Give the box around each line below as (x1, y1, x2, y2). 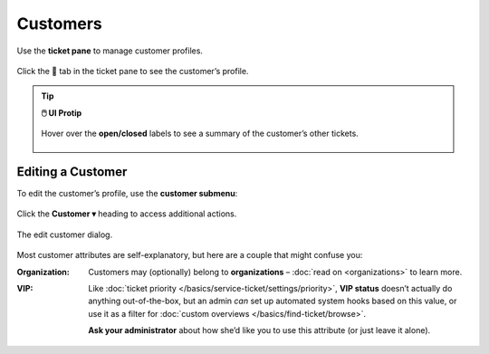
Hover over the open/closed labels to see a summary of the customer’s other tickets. (41, 128, 360, 139)
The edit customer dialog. (16, 229, 113, 240)
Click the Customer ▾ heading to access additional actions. (16, 208, 237, 219)
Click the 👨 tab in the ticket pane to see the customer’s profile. (16, 65, 249, 76)
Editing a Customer (16, 164, 128, 179)
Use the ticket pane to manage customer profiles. (16, 45, 204, 56)
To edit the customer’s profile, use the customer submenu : (16, 188, 238, 199)
